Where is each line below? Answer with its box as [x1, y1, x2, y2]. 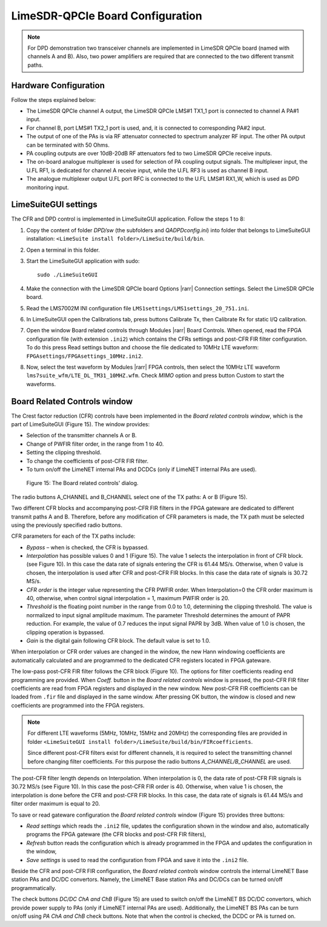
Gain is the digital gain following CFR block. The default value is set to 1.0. [26, 637, 211, 644]
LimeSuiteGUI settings [11, 199, 97, 210]
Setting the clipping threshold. [26, 449, 102, 456]
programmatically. [11, 884, 57, 891]
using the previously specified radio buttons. [11, 521, 123, 529]
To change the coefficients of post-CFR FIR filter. [26, 457, 148, 464]
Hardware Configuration [11, 80, 105, 90]
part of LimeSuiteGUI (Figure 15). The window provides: [11, 420, 150, 427]
